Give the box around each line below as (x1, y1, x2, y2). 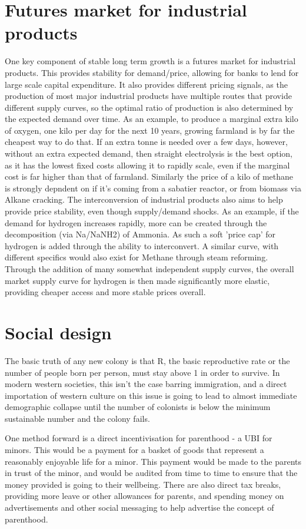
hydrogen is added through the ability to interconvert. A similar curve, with (5, 239, 279, 252)
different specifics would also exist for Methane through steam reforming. (5, 251, 268, 263)
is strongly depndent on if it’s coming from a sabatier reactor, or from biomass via (5, 181, 301, 194)
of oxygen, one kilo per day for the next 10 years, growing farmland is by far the (5, 124, 295, 136)
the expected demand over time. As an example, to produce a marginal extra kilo (5, 113, 298, 125)
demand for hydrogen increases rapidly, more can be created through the (5, 216, 267, 229)
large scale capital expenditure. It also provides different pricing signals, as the (5, 78, 288, 90)
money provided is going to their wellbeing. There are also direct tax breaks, (5, 478, 281, 490)
